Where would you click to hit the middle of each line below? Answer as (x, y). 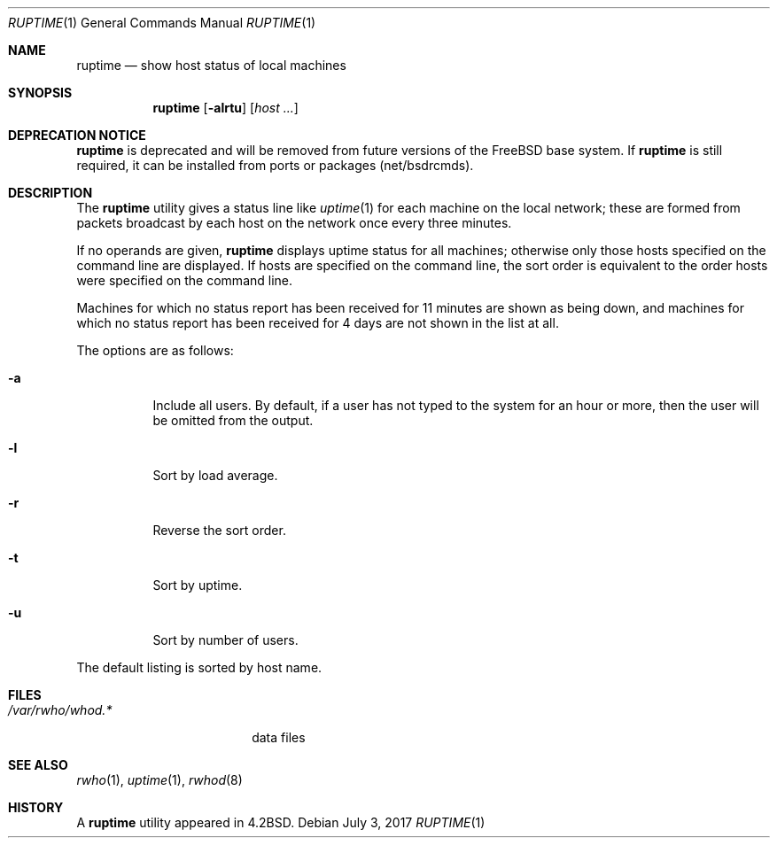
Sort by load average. (215, 475)
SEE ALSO (38, 765)
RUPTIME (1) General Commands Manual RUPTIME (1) (162, 23)
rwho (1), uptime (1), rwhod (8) (159, 780)
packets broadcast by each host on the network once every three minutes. (294, 223)
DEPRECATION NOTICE (77, 135)
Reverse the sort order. (219, 530)
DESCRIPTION (51, 193)
